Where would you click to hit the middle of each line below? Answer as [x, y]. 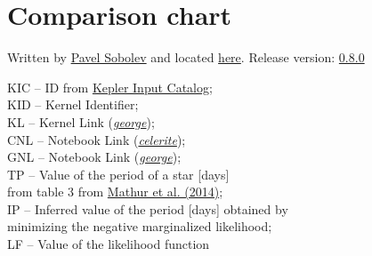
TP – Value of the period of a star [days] [118, 174]
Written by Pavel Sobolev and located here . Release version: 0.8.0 [186, 57]
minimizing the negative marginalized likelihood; [140, 226]
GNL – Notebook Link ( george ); [94, 157]
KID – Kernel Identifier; [73, 104]
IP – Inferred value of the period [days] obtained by [148, 208]
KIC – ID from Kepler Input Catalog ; [110, 87]
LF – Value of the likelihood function [109, 244]
